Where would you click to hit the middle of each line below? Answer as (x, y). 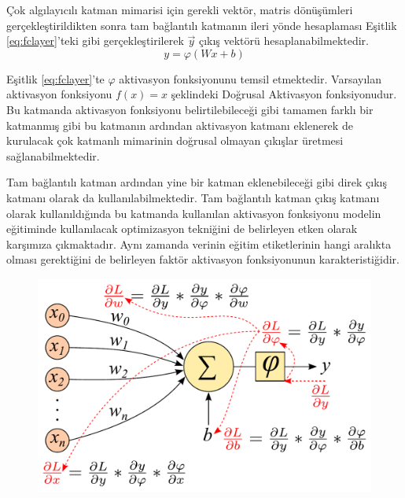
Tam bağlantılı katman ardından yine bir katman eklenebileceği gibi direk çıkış (197, 182)
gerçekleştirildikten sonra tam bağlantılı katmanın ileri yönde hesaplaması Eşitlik (202, 25)
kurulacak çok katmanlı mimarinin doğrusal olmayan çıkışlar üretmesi (175, 140)
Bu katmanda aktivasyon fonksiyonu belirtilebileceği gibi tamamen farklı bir (190, 109)
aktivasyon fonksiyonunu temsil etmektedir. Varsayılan (250, 78)
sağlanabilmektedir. (53, 155)
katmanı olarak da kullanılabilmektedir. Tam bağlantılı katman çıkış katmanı (193, 197)
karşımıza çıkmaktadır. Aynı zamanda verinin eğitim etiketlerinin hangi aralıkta (199, 243)
